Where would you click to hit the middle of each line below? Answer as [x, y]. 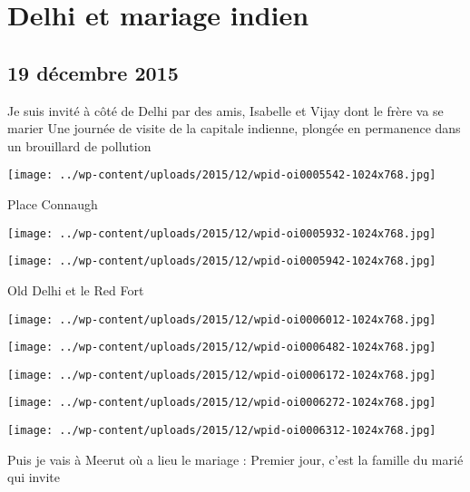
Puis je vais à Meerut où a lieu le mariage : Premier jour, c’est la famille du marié [235, 459]
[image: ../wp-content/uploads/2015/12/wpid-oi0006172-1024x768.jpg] [222, 375]
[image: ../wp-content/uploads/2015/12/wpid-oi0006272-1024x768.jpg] [222, 403]
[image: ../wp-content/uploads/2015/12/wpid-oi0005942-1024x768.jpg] [222, 261]
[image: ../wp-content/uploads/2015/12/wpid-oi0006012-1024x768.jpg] [222, 319]
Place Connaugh [53, 204]
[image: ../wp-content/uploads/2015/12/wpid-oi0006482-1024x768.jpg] [222, 347]
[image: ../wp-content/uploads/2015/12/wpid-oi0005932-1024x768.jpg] [222, 233]
